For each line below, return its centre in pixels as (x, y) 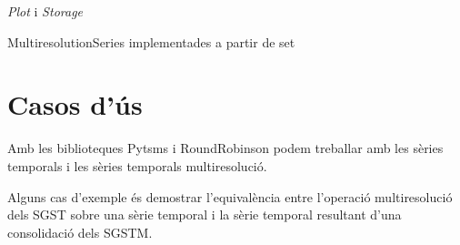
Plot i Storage (45, 11)
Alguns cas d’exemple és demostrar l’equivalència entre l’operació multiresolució (230, 196)
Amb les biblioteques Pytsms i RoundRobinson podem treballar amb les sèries (225, 148)
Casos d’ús (75, 104)
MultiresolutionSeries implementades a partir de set (151, 41)
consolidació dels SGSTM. (80, 232)
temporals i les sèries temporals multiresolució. (137, 165)
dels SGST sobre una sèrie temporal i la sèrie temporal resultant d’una (205, 214)
